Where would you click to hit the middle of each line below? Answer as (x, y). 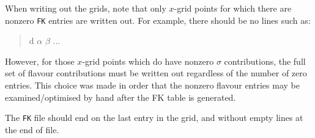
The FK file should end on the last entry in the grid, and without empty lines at (154, 118)
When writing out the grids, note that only (86, 8)
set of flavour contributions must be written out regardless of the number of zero (156, 73)
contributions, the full (265, 61)
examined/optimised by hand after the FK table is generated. (120, 97)
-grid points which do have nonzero (148, 61)
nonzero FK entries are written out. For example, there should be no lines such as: (158, 20)
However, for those (40, 61)
